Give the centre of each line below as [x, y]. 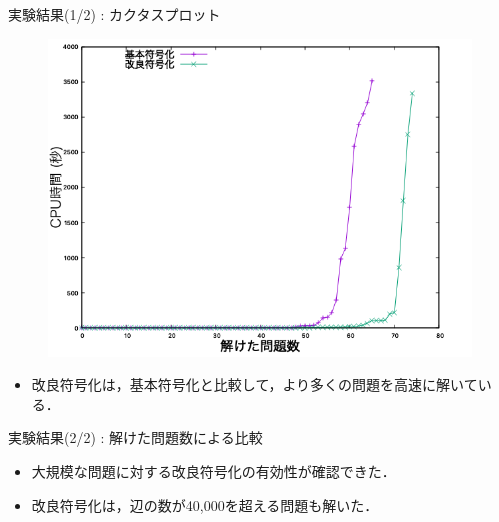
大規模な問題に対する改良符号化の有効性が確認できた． [213, 470]
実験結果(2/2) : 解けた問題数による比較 [135, 437]
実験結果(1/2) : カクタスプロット [114, 14]
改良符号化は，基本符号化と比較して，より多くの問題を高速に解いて [254, 384]
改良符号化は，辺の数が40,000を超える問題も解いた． [205, 504]
